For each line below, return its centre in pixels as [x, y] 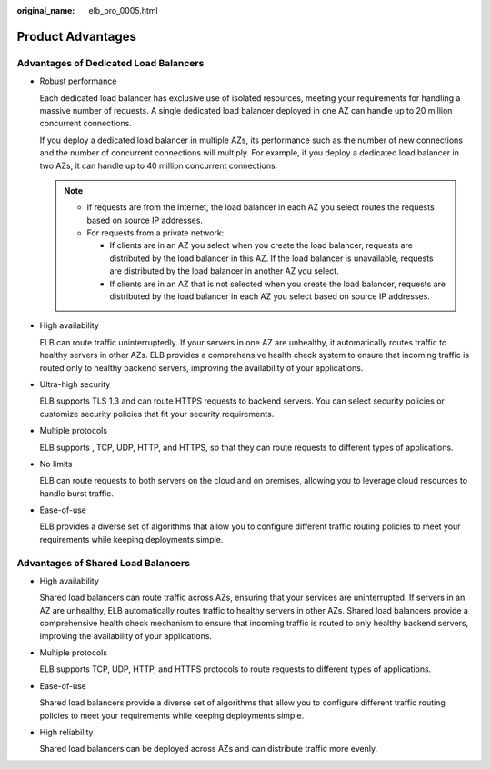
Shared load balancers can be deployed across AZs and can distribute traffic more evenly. [209, 749]
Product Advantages [76, 36]
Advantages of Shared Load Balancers [104, 563]
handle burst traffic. [76, 493]
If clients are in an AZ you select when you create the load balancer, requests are [261, 245]
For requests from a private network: [155, 233]
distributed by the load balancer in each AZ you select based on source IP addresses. [270, 296]
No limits [56, 464]
